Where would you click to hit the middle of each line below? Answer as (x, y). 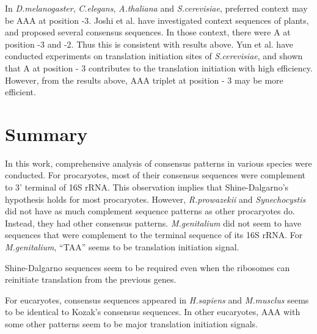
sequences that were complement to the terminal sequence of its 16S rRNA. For (154, 235)
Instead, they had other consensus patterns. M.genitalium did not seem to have (153, 223)
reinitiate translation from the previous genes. (91, 279)
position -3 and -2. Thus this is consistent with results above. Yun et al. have (149, 44)
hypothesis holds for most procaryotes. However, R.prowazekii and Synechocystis (155, 199)
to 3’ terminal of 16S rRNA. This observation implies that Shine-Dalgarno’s (147, 187)
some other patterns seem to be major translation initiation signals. (132, 324)
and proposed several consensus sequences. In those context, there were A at (148, 32)
